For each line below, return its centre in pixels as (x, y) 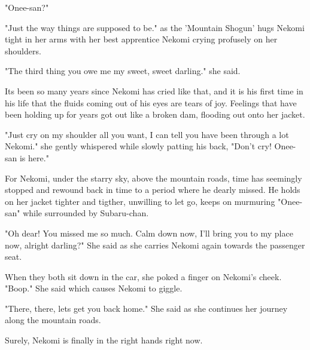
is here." (34, 157)
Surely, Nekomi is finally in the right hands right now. (104, 340)
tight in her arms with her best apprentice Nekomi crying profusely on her (141, 39)
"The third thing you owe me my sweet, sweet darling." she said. (123, 71)
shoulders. (23, 50)
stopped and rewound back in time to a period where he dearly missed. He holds (153, 190)
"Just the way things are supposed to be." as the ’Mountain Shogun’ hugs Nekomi (155, 27)
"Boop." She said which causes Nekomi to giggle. (94, 288)
